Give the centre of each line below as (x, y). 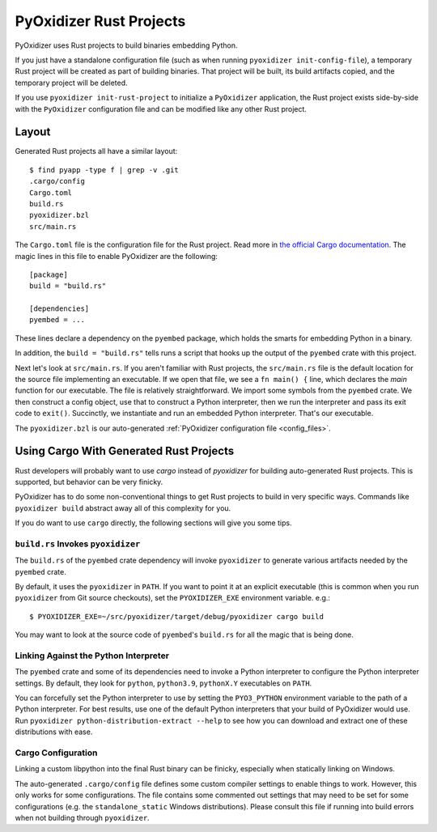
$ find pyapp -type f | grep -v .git (104, 170)
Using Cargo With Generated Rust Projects (125, 451)
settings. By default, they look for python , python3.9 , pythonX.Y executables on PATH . (163, 683)
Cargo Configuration (56, 753)
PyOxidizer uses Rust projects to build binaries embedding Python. (126, 45)
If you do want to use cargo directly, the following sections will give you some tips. (153, 523)
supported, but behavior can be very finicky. (89, 482)
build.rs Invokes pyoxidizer (78, 544)
